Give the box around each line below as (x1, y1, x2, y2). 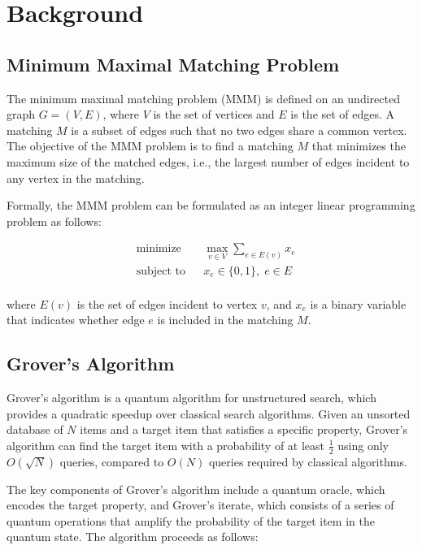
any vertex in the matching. (7, 169, 145, 186)
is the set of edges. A (290, 106, 395, 123)
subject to (136, 265, 185, 277)
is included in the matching (157, 311, 294, 328)
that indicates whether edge (7, 311, 145, 328)
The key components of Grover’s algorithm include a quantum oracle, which (7, 480, 385, 497)
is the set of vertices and (153, 106, 275, 123)
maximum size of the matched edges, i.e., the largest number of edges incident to (7, 153, 410, 170)
